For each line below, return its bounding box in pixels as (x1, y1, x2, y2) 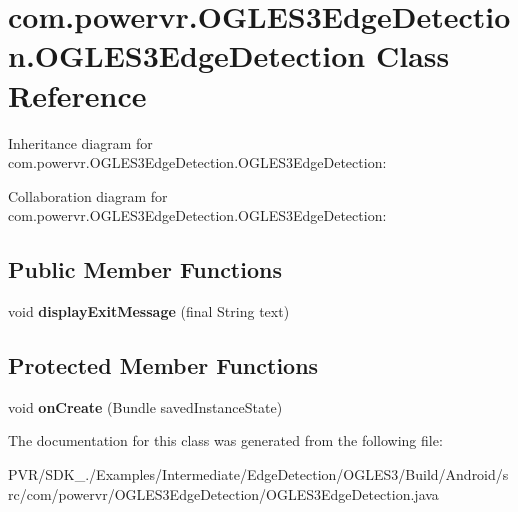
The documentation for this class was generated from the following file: (8, 430, 443, 451)
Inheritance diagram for (8, 132, 153, 153)
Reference (8, 74, 147, 115)
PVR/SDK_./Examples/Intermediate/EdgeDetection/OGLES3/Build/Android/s (8, 464, 509, 485)
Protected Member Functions (8, 350, 319, 381)
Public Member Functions (8, 254, 282, 285)
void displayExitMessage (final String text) (8, 301, 290, 322)
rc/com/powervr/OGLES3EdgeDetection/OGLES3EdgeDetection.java (8, 483, 439, 504)
